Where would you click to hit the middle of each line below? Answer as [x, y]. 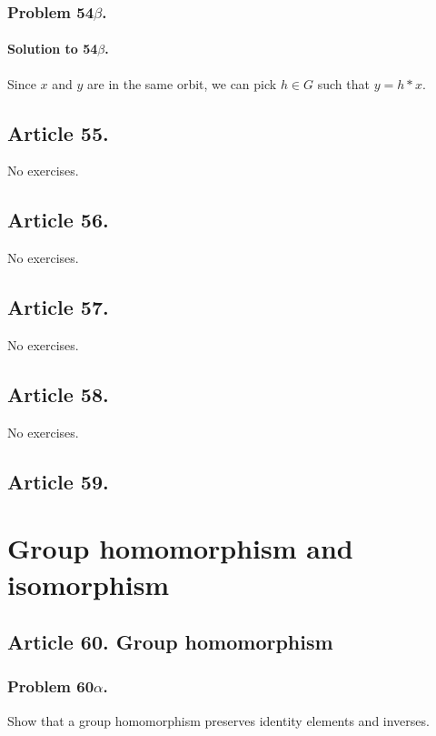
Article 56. [58, 220]
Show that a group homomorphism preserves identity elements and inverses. [218, 720]
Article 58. [58, 394]
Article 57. [58, 307]
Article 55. [58, 132]
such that [343, 83]
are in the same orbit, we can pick [182, 83]
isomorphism [89, 584]
